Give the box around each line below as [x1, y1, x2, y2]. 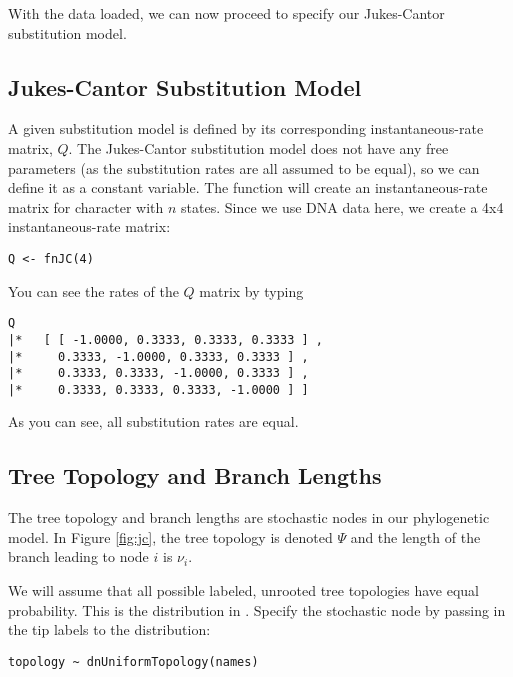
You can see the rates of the [8, 280, 179, 301]
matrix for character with [8, 196, 164, 217]
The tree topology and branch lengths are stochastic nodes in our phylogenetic [8, 507, 490, 528]
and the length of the [350, 526, 481, 547]
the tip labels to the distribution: [8, 619, 211, 640]
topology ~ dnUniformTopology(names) [8, 654, 259, 669]
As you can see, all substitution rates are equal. [8, 411, 299, 432]
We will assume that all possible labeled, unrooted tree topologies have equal [8, 580, 480, 601]
